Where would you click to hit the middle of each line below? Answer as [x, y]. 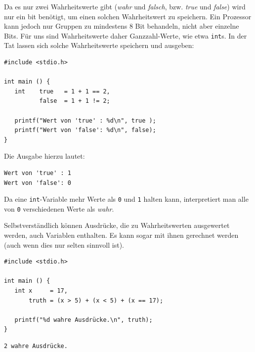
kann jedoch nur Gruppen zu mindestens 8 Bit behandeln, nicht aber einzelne [122, 26]
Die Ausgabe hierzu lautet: [44, 156]
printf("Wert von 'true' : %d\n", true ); [85, 120]
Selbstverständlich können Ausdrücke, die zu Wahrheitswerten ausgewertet [117, 225]
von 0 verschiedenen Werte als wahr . [59, 208]
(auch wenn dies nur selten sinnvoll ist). [64, 244]
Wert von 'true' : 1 [38, 173]
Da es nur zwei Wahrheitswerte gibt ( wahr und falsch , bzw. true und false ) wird [125, 6]
